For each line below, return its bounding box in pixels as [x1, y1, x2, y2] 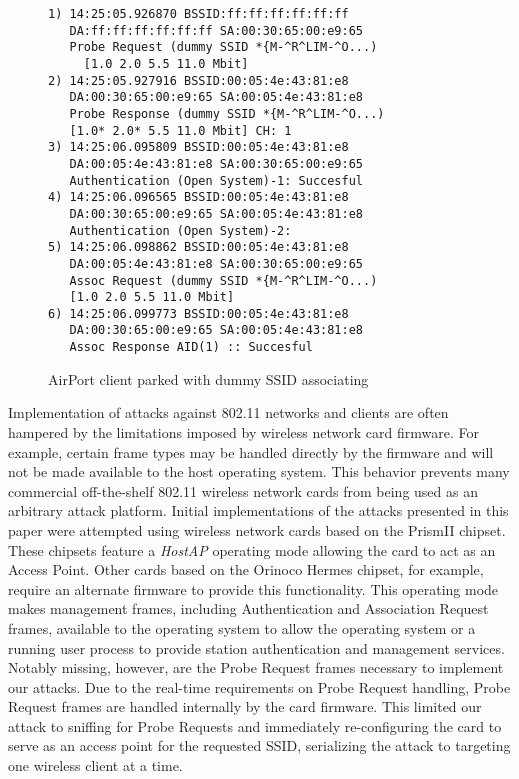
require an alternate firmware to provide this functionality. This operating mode [8, 578, 499, 599]
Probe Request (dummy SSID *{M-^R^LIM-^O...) [69, 40, 378, 55]
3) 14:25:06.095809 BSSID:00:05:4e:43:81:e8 [48, 140, 349, 155]
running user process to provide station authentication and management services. [8, 637, 505, 658]
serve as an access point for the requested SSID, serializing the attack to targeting [8, 735, 511, 756]
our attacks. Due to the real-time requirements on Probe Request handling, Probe [8, 676, 511, 697]
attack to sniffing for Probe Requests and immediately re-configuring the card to [8, 715, 502, 736]
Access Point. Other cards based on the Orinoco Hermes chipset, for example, [8, 559, 484, 580]
